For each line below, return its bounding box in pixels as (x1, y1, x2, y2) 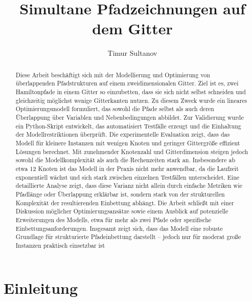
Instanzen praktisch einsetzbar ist (15, 241, 105, 249)
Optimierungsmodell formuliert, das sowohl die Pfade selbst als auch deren (15, 104, 214, 113)
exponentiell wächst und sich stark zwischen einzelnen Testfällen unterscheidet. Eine (15, 173, 240, 181)
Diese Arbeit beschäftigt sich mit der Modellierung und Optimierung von (15, 70, 210, 79)
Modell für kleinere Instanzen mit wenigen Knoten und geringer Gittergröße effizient (15, 138, 240, 147)
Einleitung (4, 277, 78, 298)
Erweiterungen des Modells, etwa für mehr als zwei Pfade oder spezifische (15, 215, 212, 224)
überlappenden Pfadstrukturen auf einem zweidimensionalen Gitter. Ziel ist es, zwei (15, 79, 239, 88)
